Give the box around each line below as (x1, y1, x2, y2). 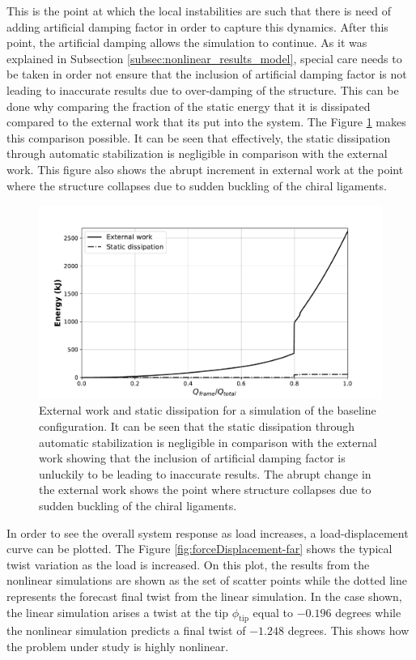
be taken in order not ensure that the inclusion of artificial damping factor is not (6, 66, 407, 83)
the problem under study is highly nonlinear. (6, 637, 229, 654)
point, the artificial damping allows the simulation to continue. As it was (6, 34, 367, 51)
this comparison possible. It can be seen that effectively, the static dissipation (6, 129, 391, 146)
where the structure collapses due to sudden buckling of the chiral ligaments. (6, 177, 387, 194)
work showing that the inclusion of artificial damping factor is (39, 449, 346, 466)
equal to (253, 603, 294, 620)
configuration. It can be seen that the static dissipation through (39, 418, 355, 435)
